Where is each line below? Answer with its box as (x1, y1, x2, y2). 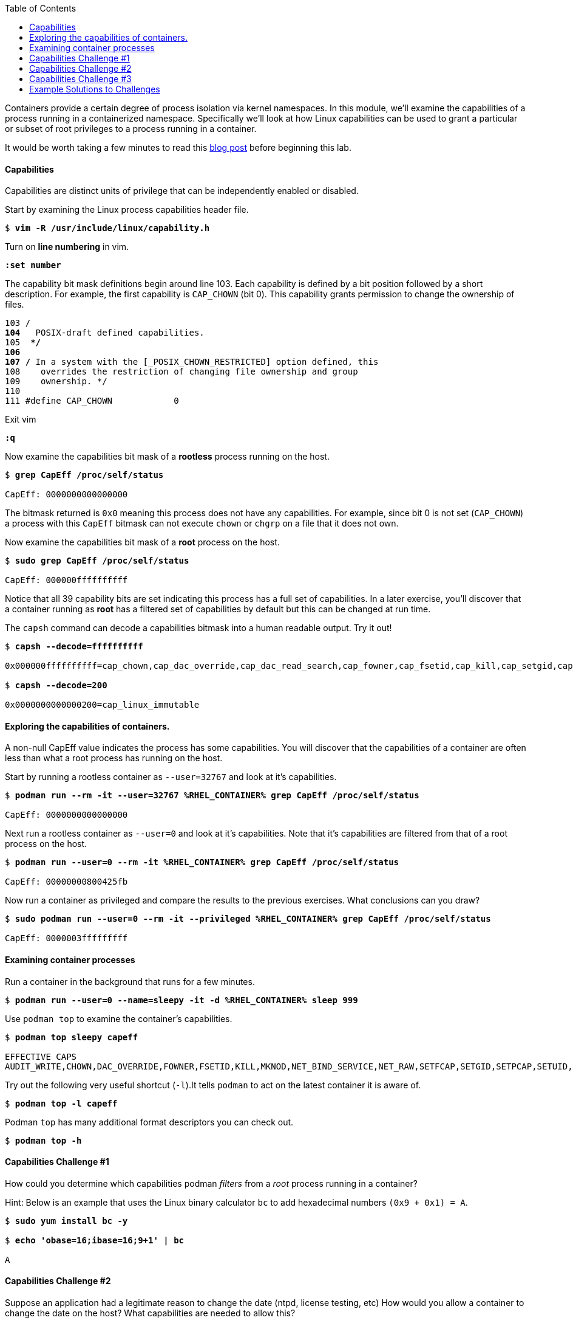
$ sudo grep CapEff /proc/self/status (5, 556, 189, 566)
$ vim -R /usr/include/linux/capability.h (5, 223, 210, 233)
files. (5, 299, 24, 310)
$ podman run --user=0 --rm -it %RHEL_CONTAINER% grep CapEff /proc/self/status (5, 857, 399, 868)
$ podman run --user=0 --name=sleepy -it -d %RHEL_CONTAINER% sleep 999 (5, 995, 358, 1005)
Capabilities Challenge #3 (29, 74, 132, 84)
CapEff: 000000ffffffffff (5, 575, 128, 586)
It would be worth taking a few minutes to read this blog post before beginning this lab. (5, 142, 351, 153)
